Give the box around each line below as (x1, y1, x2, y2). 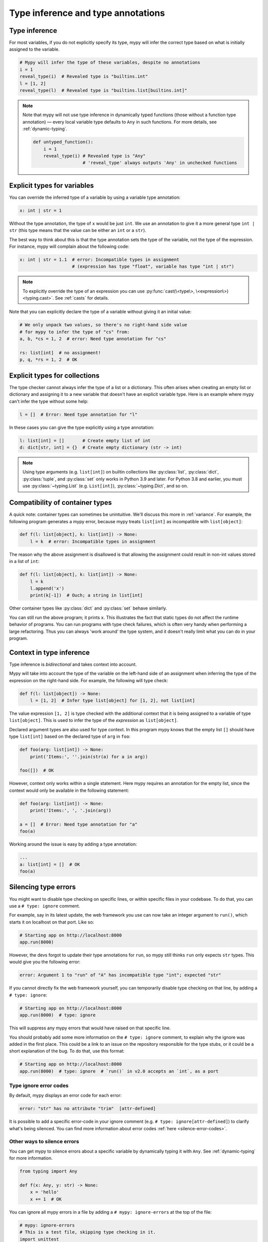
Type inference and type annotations (9, 7, 165, 18)
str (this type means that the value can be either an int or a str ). (9, 228, 146, 233)
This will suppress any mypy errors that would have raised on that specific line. (9, 1025, 171, 1031)
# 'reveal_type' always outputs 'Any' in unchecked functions (82, 160, 238, 166)
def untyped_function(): (33, 139, 94, 145)
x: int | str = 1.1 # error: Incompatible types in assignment (19, 256, 180, 262)
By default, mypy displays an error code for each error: (9, 1092, 122, 1098)
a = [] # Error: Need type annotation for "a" (19, 821, 137, 827)
